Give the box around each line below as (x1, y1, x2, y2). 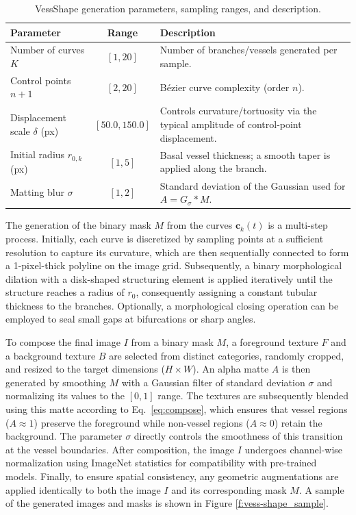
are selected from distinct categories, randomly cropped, (109, 348, 344, 362)
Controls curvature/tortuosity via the (160, 103, 317, 118)
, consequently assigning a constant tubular (136, 285, 318, 299)
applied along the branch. (160, 161, 267, 175)
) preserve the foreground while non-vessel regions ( (34, 415, 250, 429)
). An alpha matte (192, 362, 269, 376)
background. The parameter (5, 429, 123, 443)
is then (281, 362, 311, 376)
